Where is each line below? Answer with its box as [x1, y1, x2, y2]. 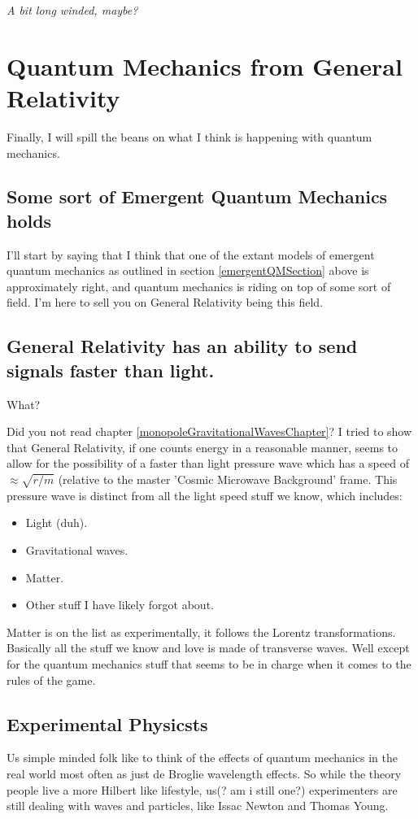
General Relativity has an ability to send [7, 333, 358, 359]
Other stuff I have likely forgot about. [25, 596, 214, 613]
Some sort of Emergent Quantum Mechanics [7, 184, 388, 209]
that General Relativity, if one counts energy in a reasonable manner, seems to [7, 438, 398, 455]
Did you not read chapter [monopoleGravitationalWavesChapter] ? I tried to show [7, 423, 412, 440]
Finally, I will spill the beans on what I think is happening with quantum [7, 128, 372, 145]
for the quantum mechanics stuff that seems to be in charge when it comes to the [7, 655, 411, 672]
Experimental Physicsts [7, 711, 208, 736]
